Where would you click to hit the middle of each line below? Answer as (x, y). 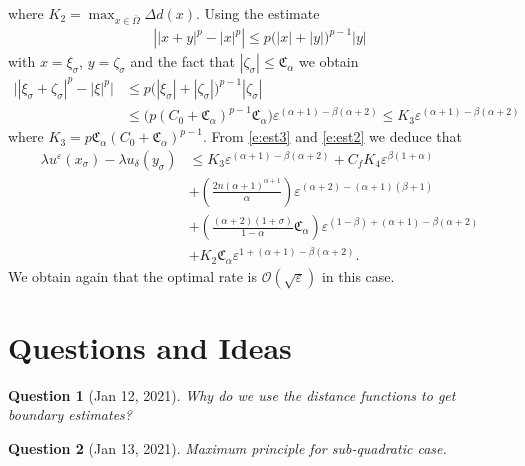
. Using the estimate (258, 13)
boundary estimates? (70, 414)
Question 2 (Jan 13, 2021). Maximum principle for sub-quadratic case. (227, 447)
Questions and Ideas (150, 346)
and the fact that (183, 61)
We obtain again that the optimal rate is (133, 275)
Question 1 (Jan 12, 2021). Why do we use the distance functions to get (232, 394)
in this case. (358, 275)
